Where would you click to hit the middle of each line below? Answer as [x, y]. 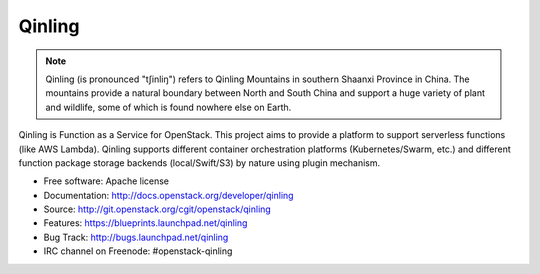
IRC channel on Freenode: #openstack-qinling [138, 251]
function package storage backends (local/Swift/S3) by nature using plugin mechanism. [199, 162]
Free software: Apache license [106, 181]
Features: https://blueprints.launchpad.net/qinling [145, 223]
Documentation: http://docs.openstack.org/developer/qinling [168, 195]
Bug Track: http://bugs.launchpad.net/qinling [136, 237]
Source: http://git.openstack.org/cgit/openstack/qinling [157, 209]
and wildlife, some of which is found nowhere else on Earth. [168, 107]
